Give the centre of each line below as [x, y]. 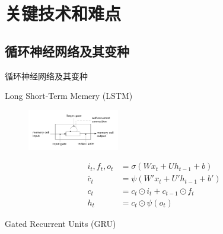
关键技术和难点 [63, 13]
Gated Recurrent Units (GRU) [60, 223]
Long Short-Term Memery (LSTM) [69, 96]
